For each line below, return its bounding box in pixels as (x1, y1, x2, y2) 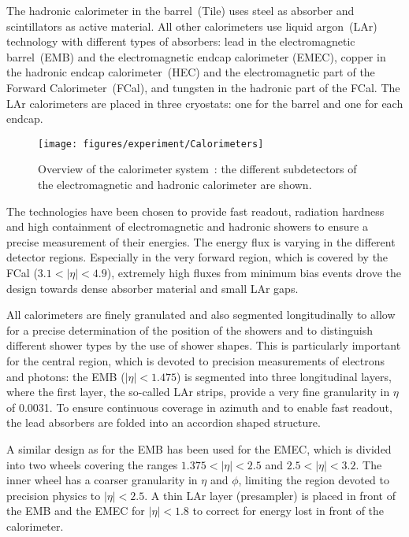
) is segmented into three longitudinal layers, (176, 368, 392, 384)
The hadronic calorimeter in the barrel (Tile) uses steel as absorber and (6, 2, 355, 18)
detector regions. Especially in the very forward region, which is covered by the (6, 249, 389, 265)
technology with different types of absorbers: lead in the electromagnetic (6, 33, 355, 50)
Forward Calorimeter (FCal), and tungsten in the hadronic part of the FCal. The (6, 79, 400, 95)
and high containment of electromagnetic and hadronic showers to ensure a (6, 218, 368, 235)
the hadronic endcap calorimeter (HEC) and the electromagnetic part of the (6, 64, 375, 80)
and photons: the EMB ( (6, 368, 125, 384)
